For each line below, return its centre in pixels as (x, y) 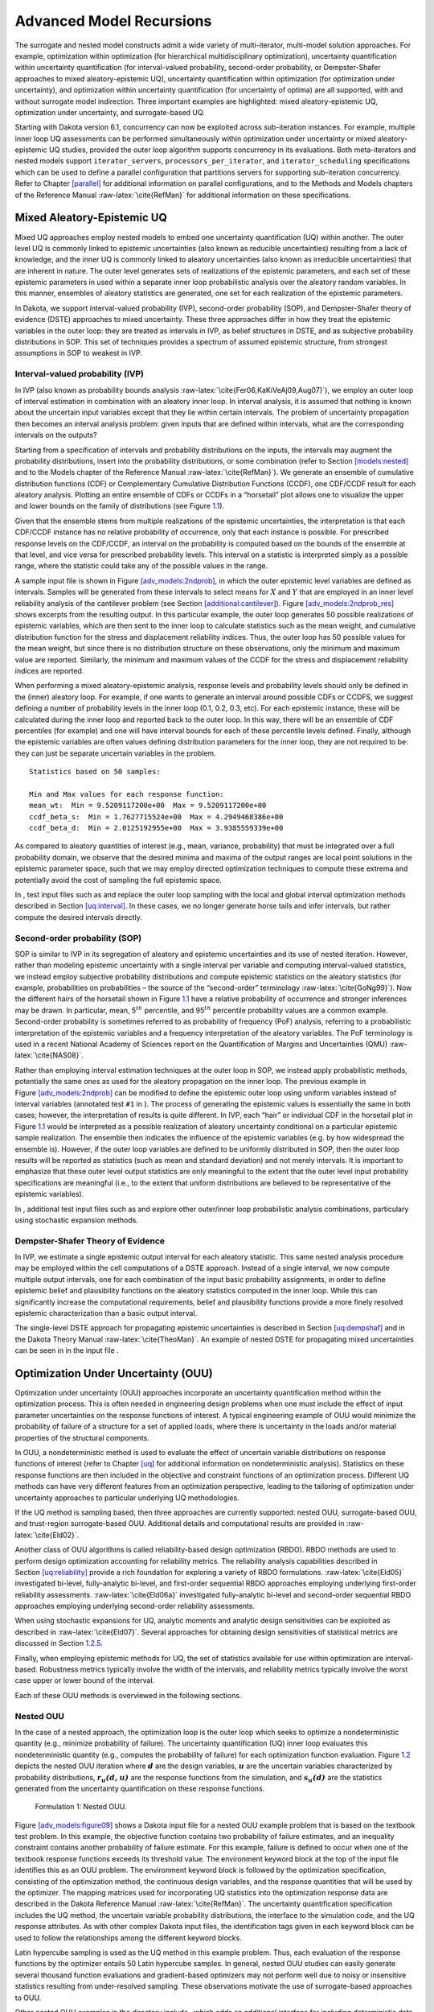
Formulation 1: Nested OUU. (81, 1807)
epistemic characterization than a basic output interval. (106, 1313)
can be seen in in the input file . (67, 1350)
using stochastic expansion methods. (76, 1220)
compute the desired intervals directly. (78, 917)
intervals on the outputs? (56, 435)
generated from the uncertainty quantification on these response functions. (140, 1788)
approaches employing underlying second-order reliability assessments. (135, 1606)
